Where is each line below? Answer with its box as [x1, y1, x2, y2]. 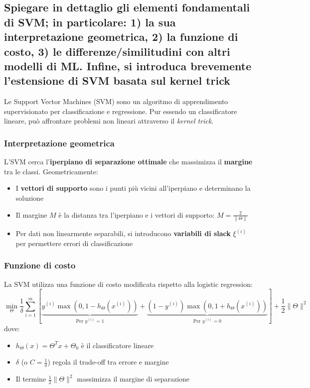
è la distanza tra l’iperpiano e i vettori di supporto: [58, 209, 215, 220]
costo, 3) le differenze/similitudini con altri [4, 43, 230, 59]
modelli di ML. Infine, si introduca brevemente [4, 58, 252, 73]
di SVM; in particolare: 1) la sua [4, 14, 176, 29]
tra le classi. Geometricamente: [4, 166, 98, 176]
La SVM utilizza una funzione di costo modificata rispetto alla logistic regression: [4, 278, 253, 289]
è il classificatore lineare [81, 340, 154, 350]
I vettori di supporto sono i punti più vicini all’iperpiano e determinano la [15, 183, 251, 193]
